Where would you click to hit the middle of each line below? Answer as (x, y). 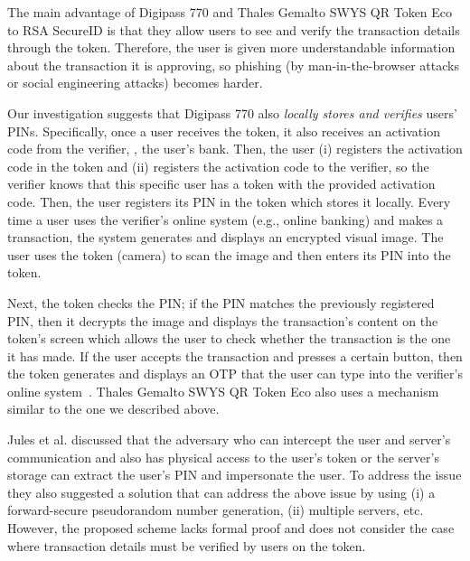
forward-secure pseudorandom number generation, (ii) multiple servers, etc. (216, 510)
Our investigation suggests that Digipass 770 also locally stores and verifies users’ (232, 112)
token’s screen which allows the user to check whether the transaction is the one (229, 338)
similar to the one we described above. (113, 409)
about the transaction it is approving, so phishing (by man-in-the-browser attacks (233, 65)
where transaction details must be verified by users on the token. (187, 545)
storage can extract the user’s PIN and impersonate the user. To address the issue (235, 475)
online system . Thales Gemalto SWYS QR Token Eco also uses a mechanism (223, 391)
